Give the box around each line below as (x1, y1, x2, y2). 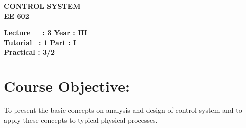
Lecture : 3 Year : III (4, 27, 88, 38)
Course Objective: (4, 76, 130, 96)
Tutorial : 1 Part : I (4, 37, 77, 47)
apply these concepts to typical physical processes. (4, 114, 158, 125)
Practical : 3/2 (4, 47, 55, 57)
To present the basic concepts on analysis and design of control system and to (4, 105, 242, 115)
